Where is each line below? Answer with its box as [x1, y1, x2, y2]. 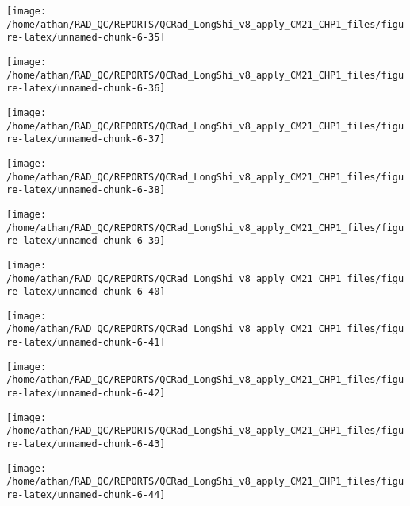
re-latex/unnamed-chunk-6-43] [6, 438, 166, 450]
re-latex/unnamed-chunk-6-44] [6, 489, 166, 501]
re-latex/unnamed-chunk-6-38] [6, 184, 166, 196]
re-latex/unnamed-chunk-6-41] [6, 337, 166, 349]
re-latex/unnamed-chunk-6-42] [6, 388, 166, 400]
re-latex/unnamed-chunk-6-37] [6, 133, 166, 145]
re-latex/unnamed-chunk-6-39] [6, 235, 166, 247]
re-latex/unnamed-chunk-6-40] [6, 286, 166, 298]
